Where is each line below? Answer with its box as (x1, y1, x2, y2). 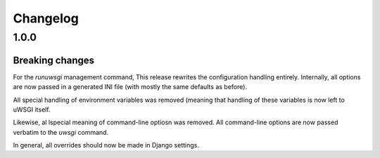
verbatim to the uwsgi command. (13, 128, 109, 136)
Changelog (13, 11, 79, 26)
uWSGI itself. (13, 105, 51, 114)
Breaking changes (13, 54, 95, 66)
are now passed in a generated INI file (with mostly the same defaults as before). (13, 83, 248, 91)
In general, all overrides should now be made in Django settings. (13, 141, 200, 150)
